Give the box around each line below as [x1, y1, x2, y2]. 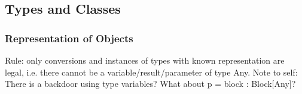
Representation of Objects [5, 30, 133, 45]
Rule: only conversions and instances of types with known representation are [5, 54, 285, 66]
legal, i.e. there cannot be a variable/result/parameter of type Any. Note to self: [5, 65, 298, 78]
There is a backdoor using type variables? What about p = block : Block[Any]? [5, 77, 296, 90]
